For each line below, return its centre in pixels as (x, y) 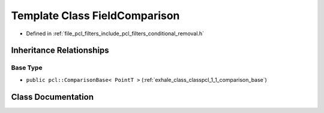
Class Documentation (52, 97)
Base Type (27, 68)
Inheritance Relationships (60, 51)
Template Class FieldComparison (95, 16)
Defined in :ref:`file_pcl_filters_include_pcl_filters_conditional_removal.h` (115, 33)
